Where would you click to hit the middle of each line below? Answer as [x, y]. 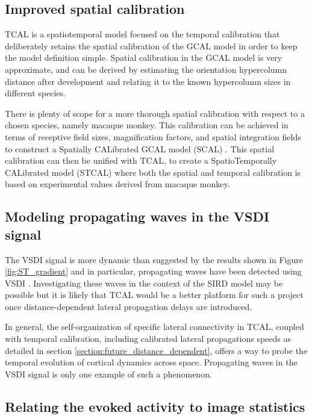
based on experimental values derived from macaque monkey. [117, 184]
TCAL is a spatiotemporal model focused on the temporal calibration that [142, 34]
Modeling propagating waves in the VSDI [137, 216]
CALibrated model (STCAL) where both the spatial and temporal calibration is [153, 172]
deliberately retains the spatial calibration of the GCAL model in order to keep [151, 45]
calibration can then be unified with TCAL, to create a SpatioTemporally [141, 160]
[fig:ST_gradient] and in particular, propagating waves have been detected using [153, 271]
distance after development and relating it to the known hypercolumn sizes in [148, 81]
